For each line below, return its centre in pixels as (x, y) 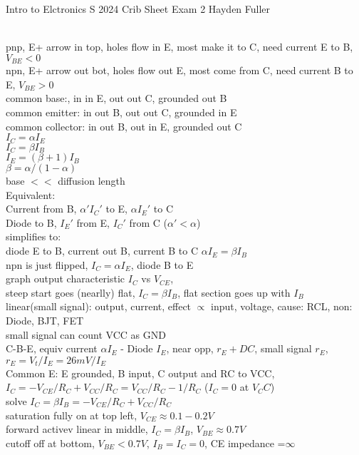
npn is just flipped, (47, 264)
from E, (93, 222)
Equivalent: (31, 194)
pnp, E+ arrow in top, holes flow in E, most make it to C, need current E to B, (179, 47)
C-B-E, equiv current (52, 348)
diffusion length (92, 181)
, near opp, (190, 348)
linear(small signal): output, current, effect (99, 306)
